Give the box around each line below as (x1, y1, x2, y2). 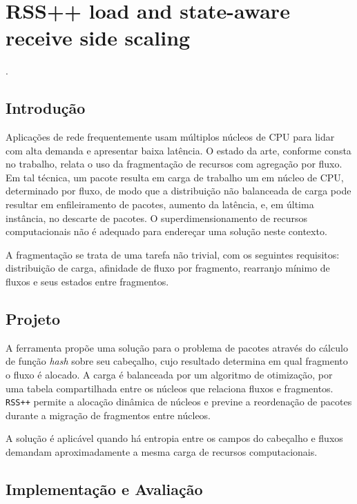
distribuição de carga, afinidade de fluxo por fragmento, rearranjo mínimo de (6, 261, 330, 275)
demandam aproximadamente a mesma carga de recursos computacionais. (6, 445, 318, 459)
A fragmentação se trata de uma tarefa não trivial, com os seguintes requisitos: (6, 247, 340, 261)
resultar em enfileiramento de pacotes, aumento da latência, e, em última (6, 197, 314, 212)
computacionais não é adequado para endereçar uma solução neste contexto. (6, 224, 327, 239)
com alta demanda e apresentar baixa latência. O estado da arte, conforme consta (6, 143, 351, 157)
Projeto (6, 308, 61, 330)
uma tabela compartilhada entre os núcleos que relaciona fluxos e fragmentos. (6, 381, 334, 395)
